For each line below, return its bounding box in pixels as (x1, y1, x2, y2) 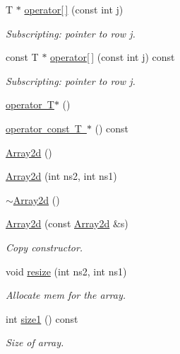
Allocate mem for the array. (6, 287, 126, 302)
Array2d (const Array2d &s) (6, 216, 128, 231)
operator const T (6, 120, 82, 135)
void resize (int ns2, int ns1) (6, 263, 127, 278)
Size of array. (6, 335, 64, 350)
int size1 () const (6, 311, 78, 326)
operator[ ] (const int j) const (50, 50, 175, 64)
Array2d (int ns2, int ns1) (6, 169, 117, 183)
